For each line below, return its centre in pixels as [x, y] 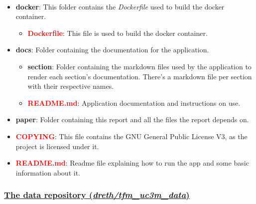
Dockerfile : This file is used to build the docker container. [118, 33]
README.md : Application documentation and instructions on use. [134, 102]
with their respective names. [71, 86]
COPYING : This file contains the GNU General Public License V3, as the [131, 136]
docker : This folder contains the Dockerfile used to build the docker [120, 6]
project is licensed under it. [57, 146]
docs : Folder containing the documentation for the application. [112, 50]
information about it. [48, 172]
